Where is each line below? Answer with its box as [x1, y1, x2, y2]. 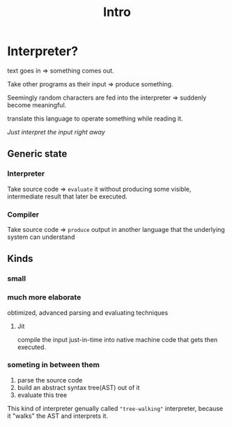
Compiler [7, 210, 40, 219]
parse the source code [17, 375, 83, 384]
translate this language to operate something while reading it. [7, 114, 183, 123]
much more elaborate [7, 293, 82, 302]
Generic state [7, 148, 68, 160]
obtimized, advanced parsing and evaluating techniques [7, 308, 169, 317]
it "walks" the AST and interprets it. [7, 412, 109, 420]
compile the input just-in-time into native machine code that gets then [17, 335, 218, 343]
